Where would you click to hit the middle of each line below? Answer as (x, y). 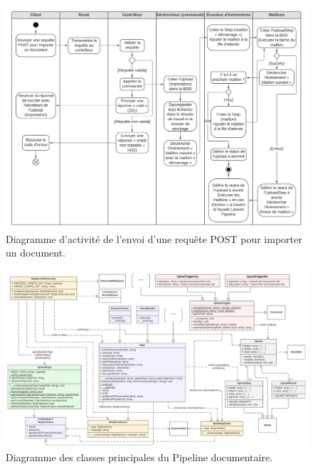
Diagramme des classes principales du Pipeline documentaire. (139, 457)
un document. (36, 253)
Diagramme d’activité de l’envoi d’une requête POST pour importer (154, 238)
